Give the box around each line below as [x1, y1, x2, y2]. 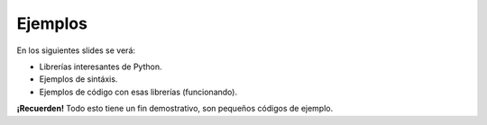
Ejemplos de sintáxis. [39, 74, 118, 85]
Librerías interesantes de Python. [39, 61, 162, 72]
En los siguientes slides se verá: [16, 45, 135, 56]
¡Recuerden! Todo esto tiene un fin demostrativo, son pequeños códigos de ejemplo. [16, 103, 334, 114]
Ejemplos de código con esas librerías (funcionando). [39, 86, 238, 97]
